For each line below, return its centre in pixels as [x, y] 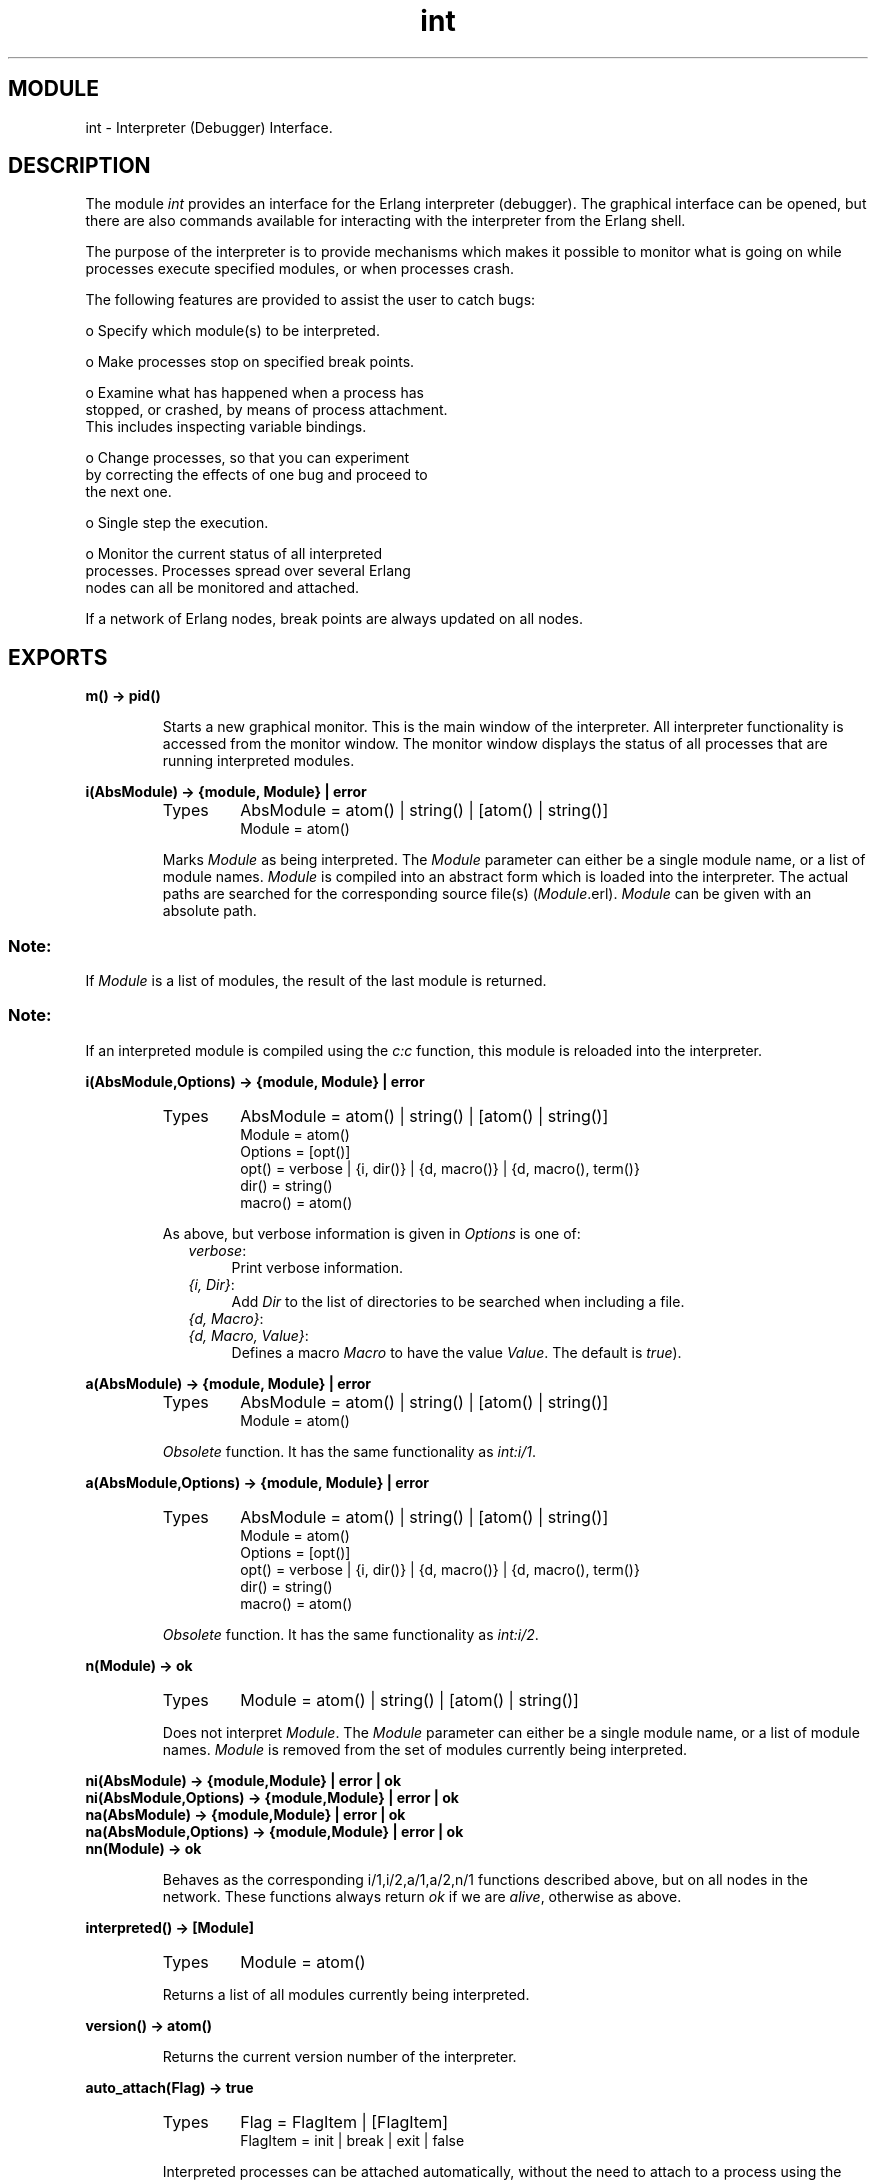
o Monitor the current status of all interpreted [234, 554]
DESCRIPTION [79, 166]
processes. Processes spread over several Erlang [248, 571]
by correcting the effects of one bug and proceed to [256, 475]
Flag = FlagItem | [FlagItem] [344, 2121]
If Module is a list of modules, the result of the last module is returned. [316, 981]
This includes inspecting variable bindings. [226, 427]
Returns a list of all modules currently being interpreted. [346, 1994]
